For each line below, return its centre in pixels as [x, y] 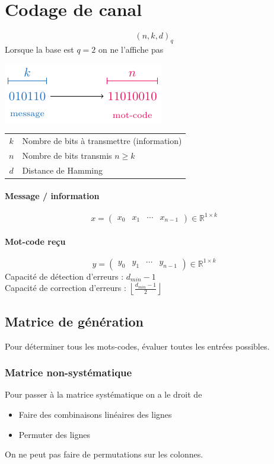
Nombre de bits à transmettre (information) [102, 140]
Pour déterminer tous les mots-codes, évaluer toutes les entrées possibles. [137, 346]
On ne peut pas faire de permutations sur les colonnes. [104, 454]
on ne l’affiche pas [131, 49]
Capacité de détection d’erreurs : [64, 276]
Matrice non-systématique [68, 372]
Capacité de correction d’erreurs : [66, 288]
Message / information [52, 196]
